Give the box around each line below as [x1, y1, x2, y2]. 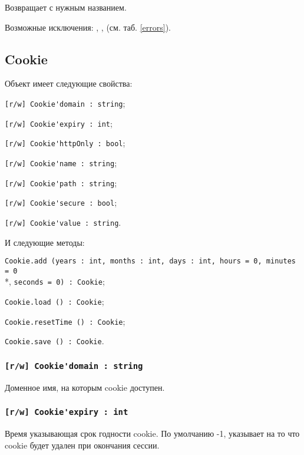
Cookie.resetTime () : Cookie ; [5, 315, 125, 327]
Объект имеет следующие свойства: [5, 77, 133, 90]
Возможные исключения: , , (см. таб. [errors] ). [5, 21, 171, 33]
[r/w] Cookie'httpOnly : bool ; [5, 137, 125, 149]
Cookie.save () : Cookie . [5, 335, 104, 347]
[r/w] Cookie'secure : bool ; [5, 196, 117, 209]
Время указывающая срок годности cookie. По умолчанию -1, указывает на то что [5, 427, 300, 440]
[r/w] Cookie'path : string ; [5, 176, 117, 189]
